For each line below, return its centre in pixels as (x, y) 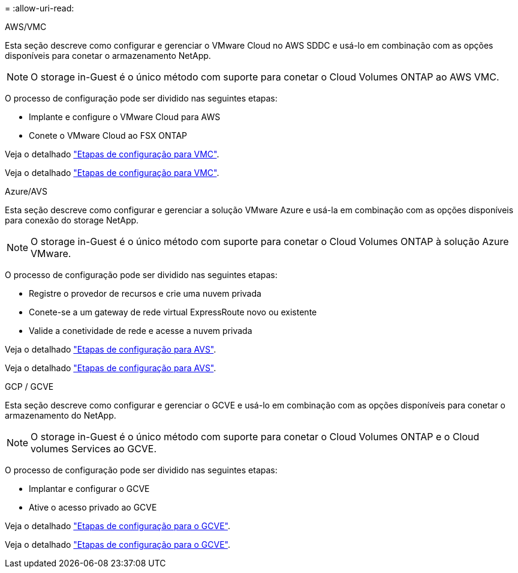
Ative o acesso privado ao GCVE (93, 507)
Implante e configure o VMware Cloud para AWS (125, 117)
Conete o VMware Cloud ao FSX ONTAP (108, 135)
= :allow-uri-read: (40, 8)
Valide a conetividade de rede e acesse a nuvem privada (141, 331)
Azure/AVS (26, 191)
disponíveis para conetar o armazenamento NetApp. (108, 56)
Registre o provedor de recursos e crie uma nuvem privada (145, 293)
